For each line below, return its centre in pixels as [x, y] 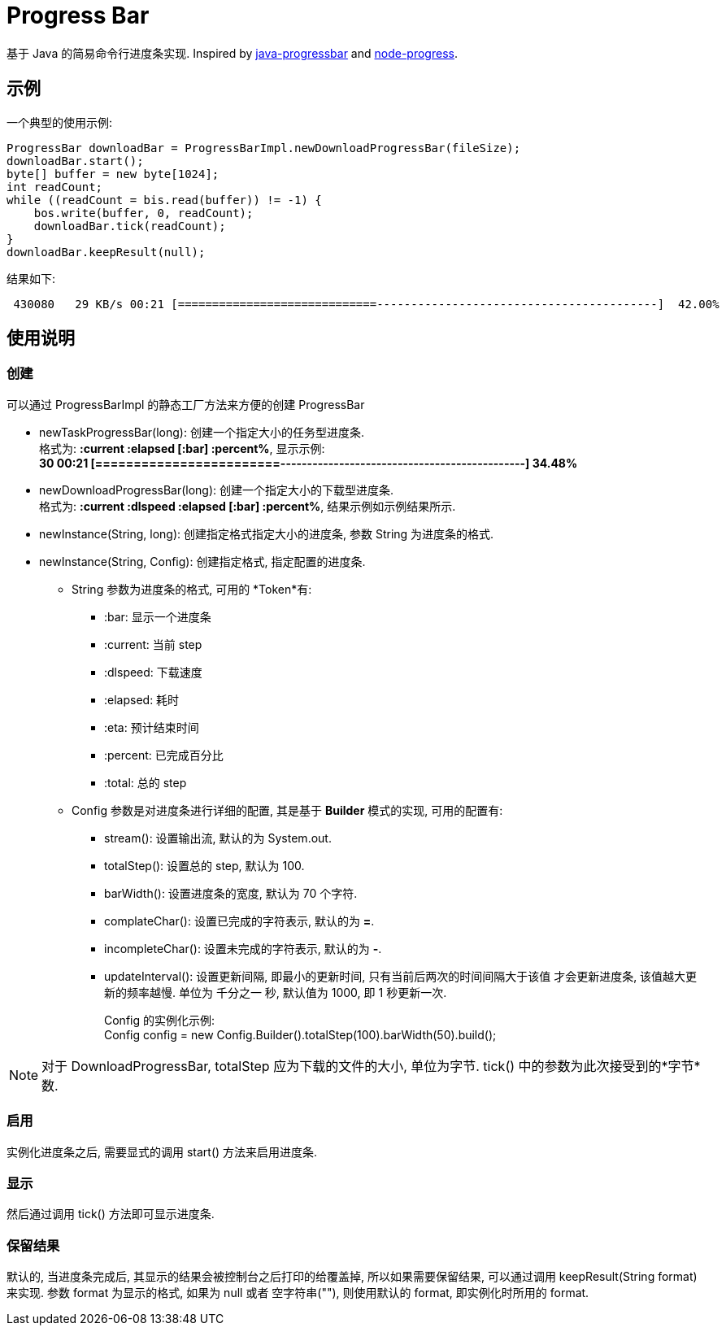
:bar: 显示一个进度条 [158, 616]
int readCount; [55, 187]
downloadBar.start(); [75, 161]
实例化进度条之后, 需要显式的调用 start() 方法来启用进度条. [162, 1151]
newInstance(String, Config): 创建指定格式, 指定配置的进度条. [202, 561]
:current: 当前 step [153, 644]
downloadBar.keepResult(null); [106, 252]
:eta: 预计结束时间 [152, 727]
